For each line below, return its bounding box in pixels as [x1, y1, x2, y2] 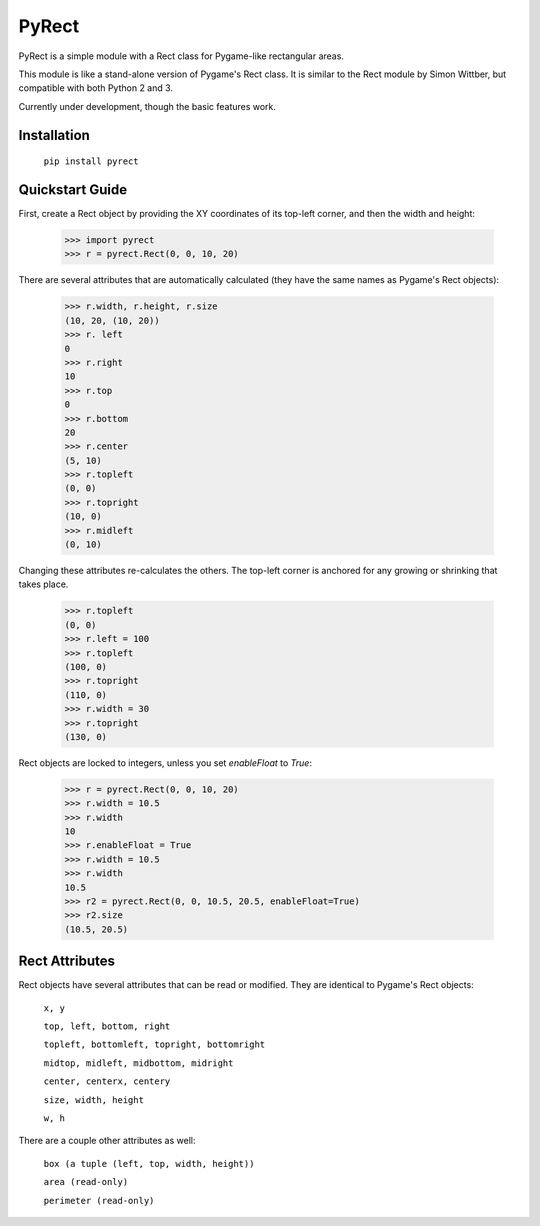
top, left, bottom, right [43, 1021, 171, 1032]
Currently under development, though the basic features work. [18, 100, 277, 112]
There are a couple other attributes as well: [18, 1135, 196, 1147]
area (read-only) [43, 1176, 129, 1188]
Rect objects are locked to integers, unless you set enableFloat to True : [18, 756, 312, 769]
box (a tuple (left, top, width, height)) [43, 1158, 255, 1169]
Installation [18, 126, 90, 144]
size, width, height [43, 1094, 145, 1105]
